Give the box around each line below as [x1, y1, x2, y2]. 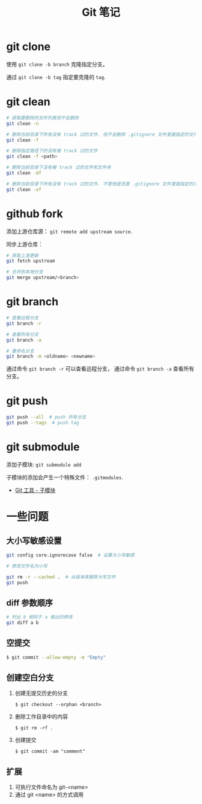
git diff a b [6, 620, 39, 626]
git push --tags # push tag [6, 420, 79, 426]
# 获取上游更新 [6, 252, 39, 258]
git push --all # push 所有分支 [6, 414, 87, 420]
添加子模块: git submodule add [6, 461, 82, 468]
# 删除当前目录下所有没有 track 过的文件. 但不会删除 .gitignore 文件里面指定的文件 [6, 131, 198, 138]
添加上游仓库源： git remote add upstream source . [6, 228, 132, 235]
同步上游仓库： [6, 240, 43, 247]
